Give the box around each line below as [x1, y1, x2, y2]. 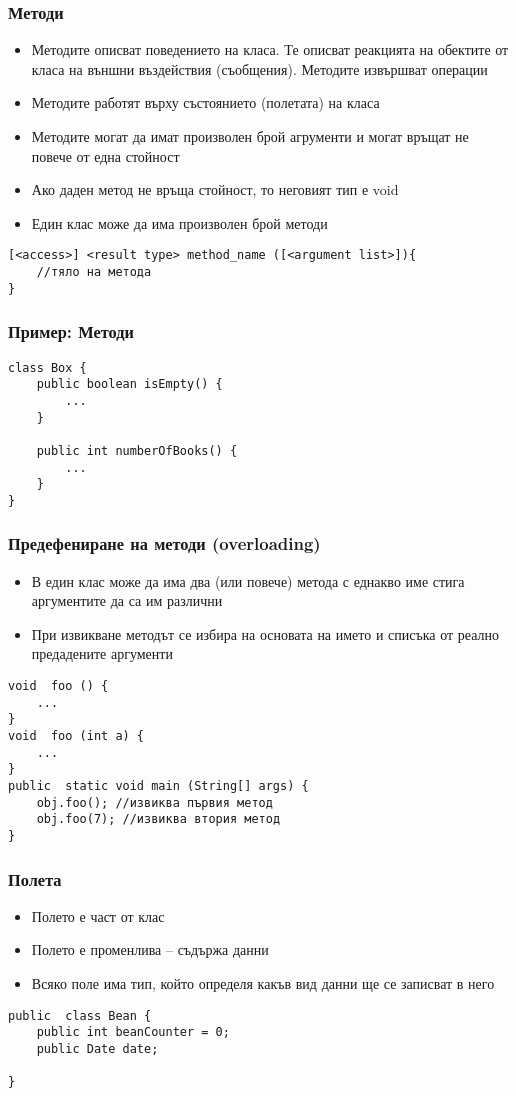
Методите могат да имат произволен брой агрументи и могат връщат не [31, 126, 469, 146]
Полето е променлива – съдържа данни [31, 939, 269, 960]
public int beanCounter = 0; [36, 1025, 230, 1040]
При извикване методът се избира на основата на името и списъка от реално [31, 623, 499, 644]
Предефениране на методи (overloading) [8, 531, 321, 556]
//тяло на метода [36, 265, 152, 280]
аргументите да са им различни [31, 590, 223, 611]
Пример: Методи [8, 319, 134, 344]
